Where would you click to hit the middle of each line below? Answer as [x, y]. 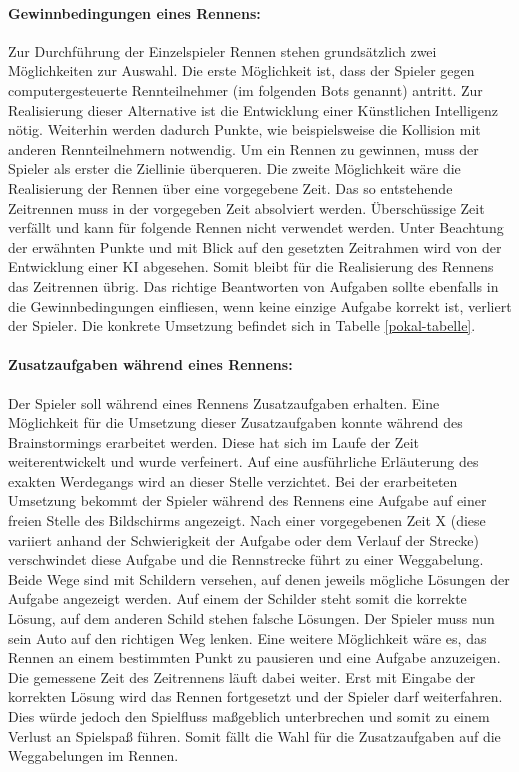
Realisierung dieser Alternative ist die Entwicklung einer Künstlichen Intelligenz [253, 109]
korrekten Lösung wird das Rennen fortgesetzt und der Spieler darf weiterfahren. [255, 696]
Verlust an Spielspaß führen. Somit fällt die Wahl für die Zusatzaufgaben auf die [254, 735]
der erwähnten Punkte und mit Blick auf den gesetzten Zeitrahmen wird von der [255, 246]
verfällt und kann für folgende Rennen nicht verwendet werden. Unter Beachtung [256, 227]
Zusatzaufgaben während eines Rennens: [150, 364]
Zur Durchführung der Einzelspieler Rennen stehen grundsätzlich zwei [222, 50]
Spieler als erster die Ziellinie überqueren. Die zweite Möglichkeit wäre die [234, 168]
